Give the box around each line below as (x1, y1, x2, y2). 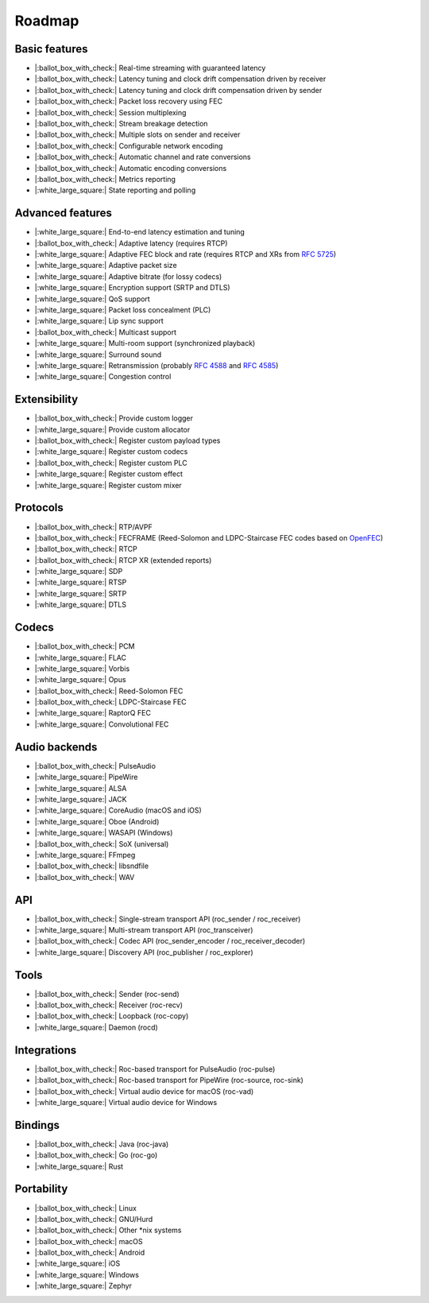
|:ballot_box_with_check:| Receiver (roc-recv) (34, 1000, 183, 1010)
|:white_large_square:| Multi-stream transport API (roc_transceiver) (34, 925, 253, 934)
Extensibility (14, 393, 79, 406)
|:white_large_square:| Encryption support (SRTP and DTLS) (34, 283, 230, 293)
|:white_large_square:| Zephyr (34, 1281, 133, 1291)
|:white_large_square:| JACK (34, 794, 127, 804)
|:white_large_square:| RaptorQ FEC (34, 708, 151, 718)
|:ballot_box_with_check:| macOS (34, 1236, 143, 1246)
